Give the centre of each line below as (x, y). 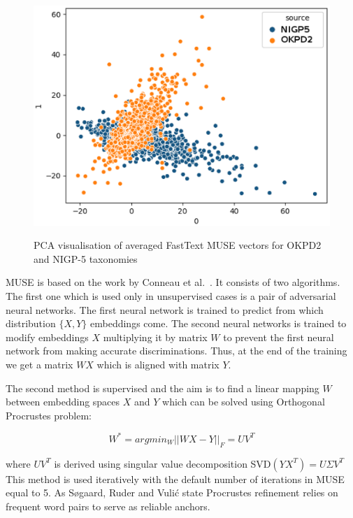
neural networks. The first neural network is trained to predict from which (165, 309)
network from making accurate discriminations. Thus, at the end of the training (176, 351)
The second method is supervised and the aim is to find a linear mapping (163, 388)
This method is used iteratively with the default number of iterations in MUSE (175, 479)
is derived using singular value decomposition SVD (163, 463)
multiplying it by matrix (155, 337)
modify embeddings (47, 337)
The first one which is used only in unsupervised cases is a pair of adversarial (171, 296)
